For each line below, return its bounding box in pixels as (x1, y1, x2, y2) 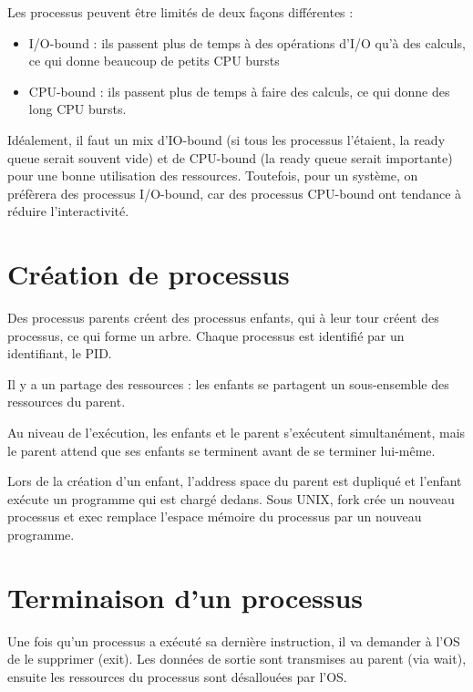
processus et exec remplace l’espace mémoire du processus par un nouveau (7, 507, 422, 526)
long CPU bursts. (28, 99, 127, 119)
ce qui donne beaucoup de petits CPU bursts (28, 51, 280, 70)
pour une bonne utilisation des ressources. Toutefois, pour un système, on (7, 166, 418, 185)
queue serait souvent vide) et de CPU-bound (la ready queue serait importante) (7, 148, 453, 167)
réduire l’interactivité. (7, 201, 129, 221)
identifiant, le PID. (7, 344, 112, 363)
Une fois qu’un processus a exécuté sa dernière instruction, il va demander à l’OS (7, 631, 460, 650)
